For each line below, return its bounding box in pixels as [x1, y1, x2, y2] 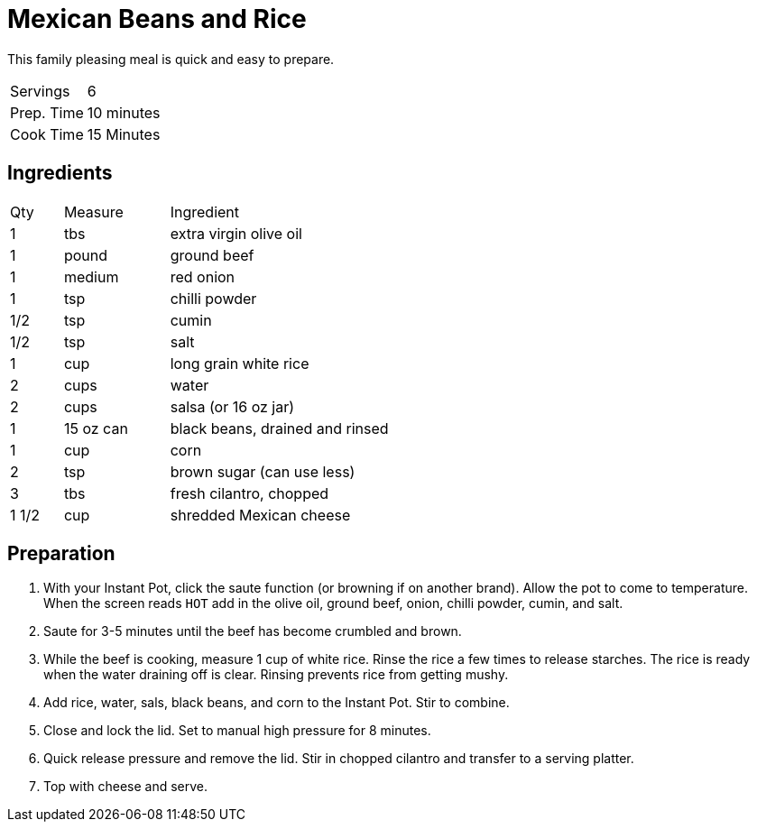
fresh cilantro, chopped [170, 484, 329, 502]
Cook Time [10, 124, 84, 143]
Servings [10, 81, 70, 100]
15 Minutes [87, 124, 161, 143]
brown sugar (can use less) [170, 462, 355, 481]
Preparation [7, 542, 115, 566]
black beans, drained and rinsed [170, 419, 389, 438]
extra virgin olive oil [170, 224, 302, 243]
